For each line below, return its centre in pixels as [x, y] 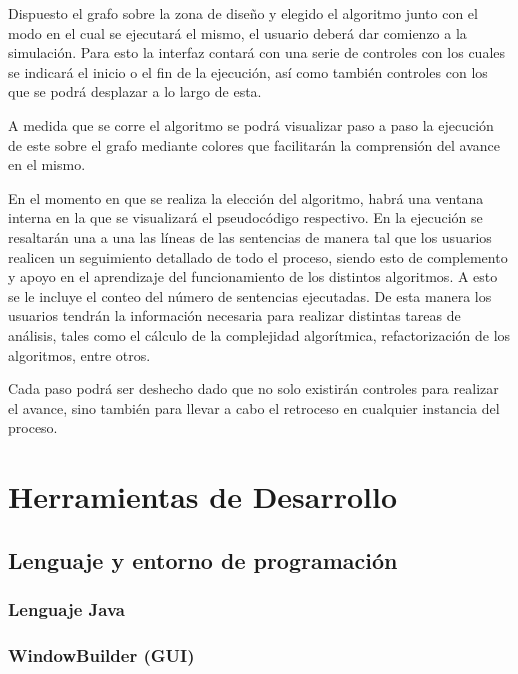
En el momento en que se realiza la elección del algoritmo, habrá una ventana [246, 197]
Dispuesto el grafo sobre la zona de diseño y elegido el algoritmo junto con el [243, 13]
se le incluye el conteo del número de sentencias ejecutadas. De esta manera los [250, 295]
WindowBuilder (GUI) [101, 654]
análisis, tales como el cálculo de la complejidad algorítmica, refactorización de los [259, 334]
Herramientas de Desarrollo [203, 496]
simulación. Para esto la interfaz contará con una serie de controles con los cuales [257, 52]
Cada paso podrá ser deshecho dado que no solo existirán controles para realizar [253, 388]
